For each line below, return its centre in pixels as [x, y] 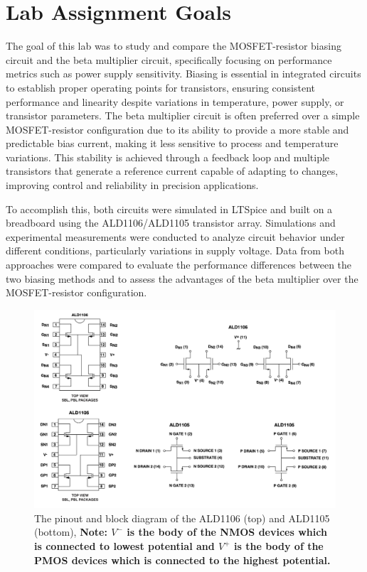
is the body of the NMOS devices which [227, 532]
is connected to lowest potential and [124, 546]
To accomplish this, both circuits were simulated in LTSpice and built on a [169, 209]
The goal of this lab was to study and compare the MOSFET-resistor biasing [174, 46]
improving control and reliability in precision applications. [132, 185]
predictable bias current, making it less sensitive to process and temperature [172, 143]
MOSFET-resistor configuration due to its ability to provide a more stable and [177, 129]
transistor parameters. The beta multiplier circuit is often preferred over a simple [183, 115]
